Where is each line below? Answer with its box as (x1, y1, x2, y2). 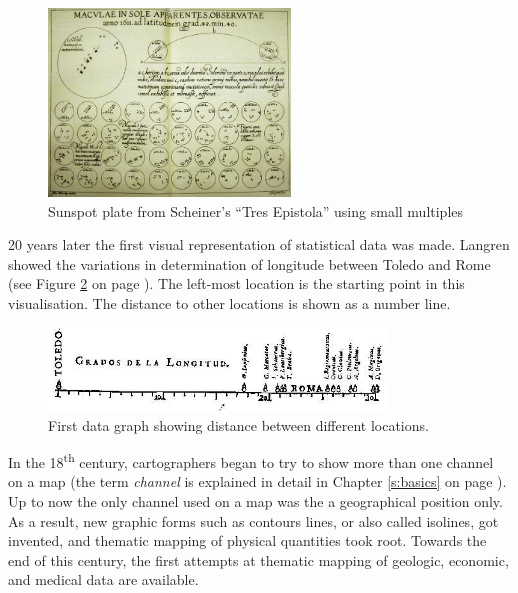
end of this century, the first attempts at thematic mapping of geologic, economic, (8, 549, 509, 570)
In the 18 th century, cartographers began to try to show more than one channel (8, 449, 494, 472)
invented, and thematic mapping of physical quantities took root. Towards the (8, 530, 487, 551)
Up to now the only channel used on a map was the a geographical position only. (8, 491, 503, 512)
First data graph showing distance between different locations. (48, 414, 429, 435)
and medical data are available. (8, 569, 199, 590)
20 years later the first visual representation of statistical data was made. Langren (8, 234, 510, 255)
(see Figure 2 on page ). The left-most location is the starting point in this (8, 273, 465, 294)
